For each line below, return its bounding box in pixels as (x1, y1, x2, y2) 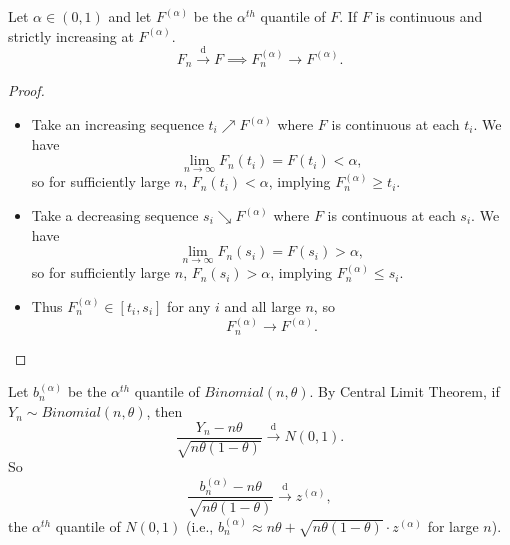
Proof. (8, 80, 45, 101)
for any (167, 296, 211, 317)
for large (427, 515, 479, 536)
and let (108, 6, 152, 26)
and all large (224, 296, 301, 317)
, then (146, 401, 183, 422)
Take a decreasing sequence (31, 205, 199, 226)
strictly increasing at (8, 25, 134, 46)
